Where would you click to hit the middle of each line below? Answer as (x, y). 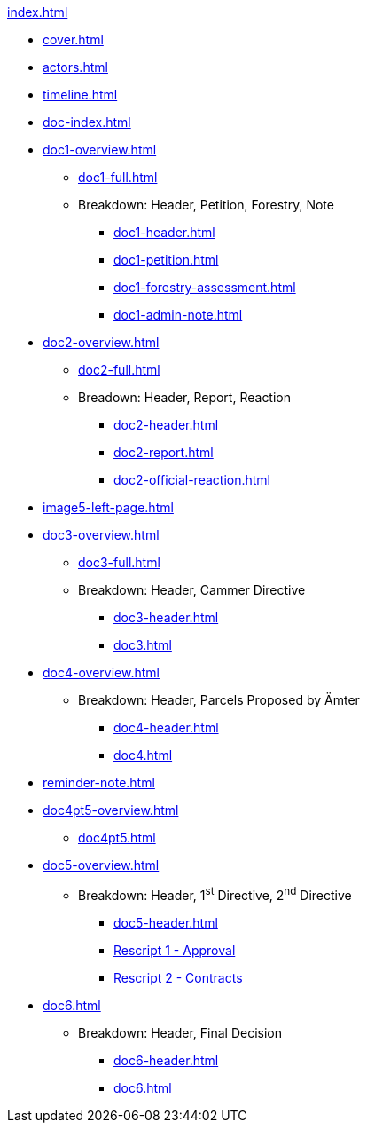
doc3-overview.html (101, 535)
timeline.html (80, 95)
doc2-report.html (164, 452)
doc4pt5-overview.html (111, 810)
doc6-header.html (166, 1060)
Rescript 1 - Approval (175, 950)
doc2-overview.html (101, 342)
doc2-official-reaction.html (192, 480)
